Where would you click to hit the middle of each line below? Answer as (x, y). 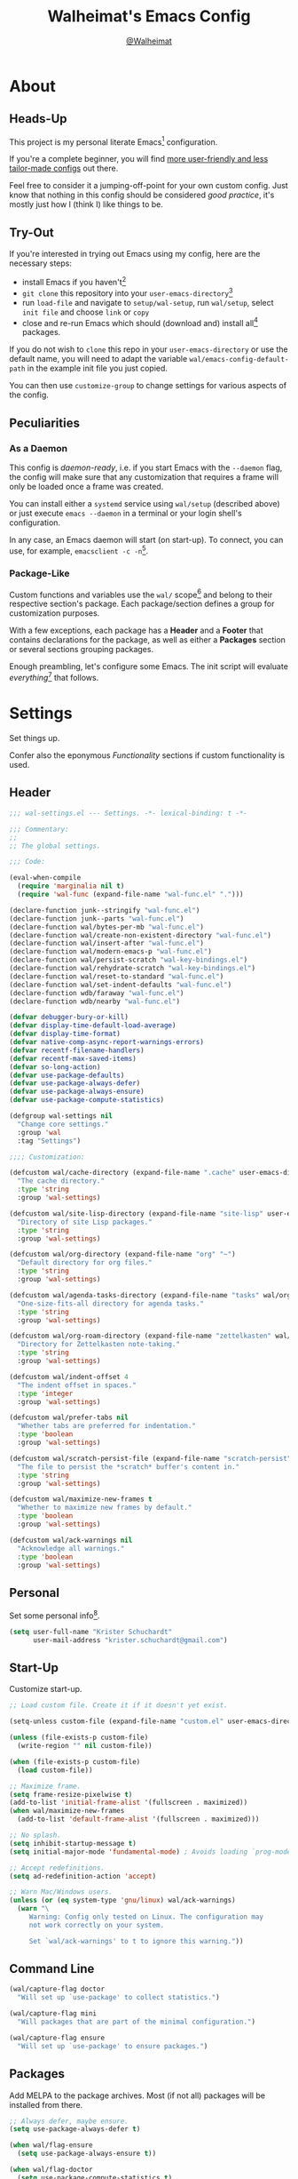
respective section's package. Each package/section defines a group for (142, 604)
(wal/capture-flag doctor (57, 1989)
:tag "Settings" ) (49, 1141)
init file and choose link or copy (86, 312)
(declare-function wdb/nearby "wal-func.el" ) (94, 1002)
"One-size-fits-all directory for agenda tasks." (110, 1304)
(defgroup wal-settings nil (61, 1116)
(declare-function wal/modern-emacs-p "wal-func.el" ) (111, 952)
